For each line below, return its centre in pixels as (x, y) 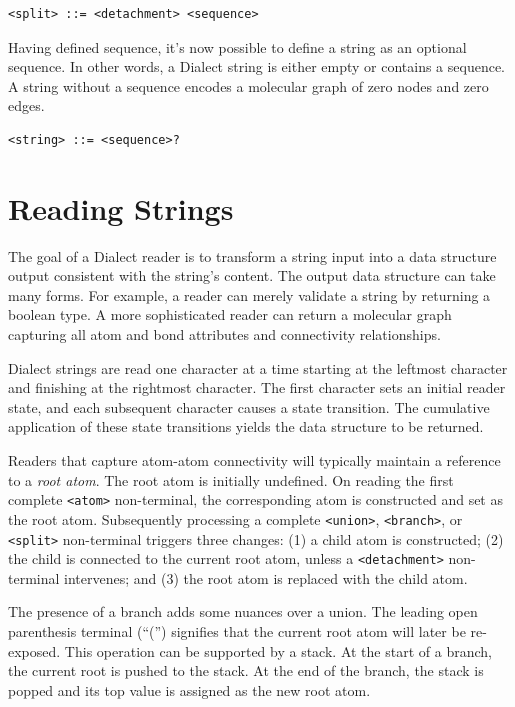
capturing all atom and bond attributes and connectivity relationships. (224, 334)
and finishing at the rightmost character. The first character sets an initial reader (257, 387)
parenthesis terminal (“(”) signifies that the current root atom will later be (237, 631)
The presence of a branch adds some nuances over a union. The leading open (243, 611)
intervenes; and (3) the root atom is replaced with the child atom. (266, 577)
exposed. (34, 650)
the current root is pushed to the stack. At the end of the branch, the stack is (246, 670)
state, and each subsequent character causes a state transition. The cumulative (249, 406)
